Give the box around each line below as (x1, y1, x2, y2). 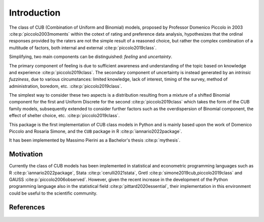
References (9, 203, 45, 211)
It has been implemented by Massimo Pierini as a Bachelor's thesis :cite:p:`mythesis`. (9, 137, 181, 143)
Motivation (9, 150, 43, 159)
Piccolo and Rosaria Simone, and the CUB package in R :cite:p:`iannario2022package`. (9, 128, 182, 134)
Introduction (9, 7, 61, 18)
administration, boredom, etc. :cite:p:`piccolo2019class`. (9, 83, 122, 89)
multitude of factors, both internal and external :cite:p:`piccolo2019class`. (9, 44, 157, 51)
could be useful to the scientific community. (9, 190, 98, 196)
